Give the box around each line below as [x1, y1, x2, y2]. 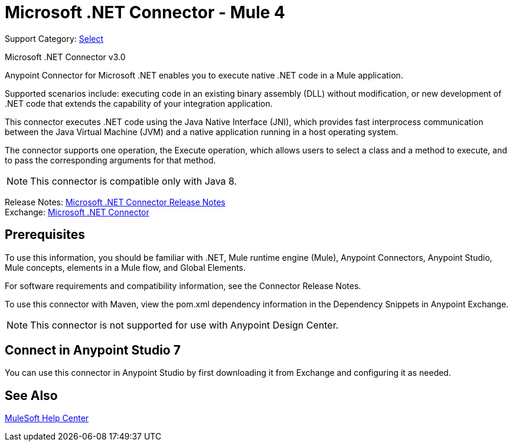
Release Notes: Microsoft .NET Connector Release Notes [5, 196, 226, 207]
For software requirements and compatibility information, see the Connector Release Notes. [5, 280, 361, 291]
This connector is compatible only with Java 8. [30, 175, 237, 187]
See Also [5, 388, 58, 403]
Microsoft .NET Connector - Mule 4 [5, 2, 286, 22]
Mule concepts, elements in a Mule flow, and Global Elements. [5, 262, 246, 273]
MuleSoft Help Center [5, 413, 89, 424]
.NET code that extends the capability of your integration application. [5, 98, 273, 109]
